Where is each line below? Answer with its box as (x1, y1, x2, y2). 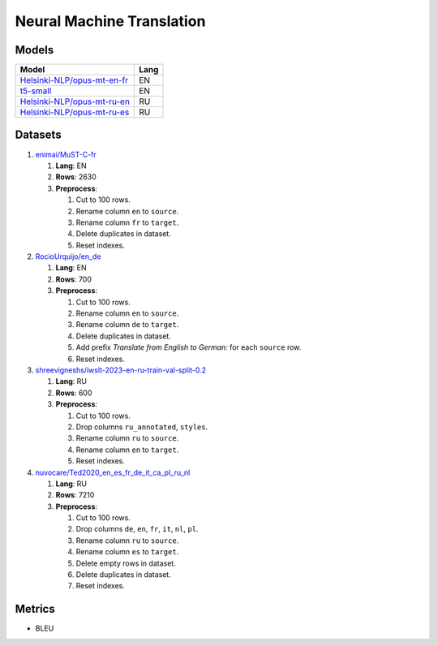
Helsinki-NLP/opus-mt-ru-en (19, 96, 130, 107)
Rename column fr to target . (75, 217, 179, 227)
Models (15, 43, 54, 57)
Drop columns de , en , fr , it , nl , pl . (75, 524, 199, 534)
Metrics (15, 602, 56, 616)
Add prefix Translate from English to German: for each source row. (75, 342, 302, 352)
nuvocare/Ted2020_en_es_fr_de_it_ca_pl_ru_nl (35, 467, 191, 477)
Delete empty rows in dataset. (75, 558, 176, 568)
